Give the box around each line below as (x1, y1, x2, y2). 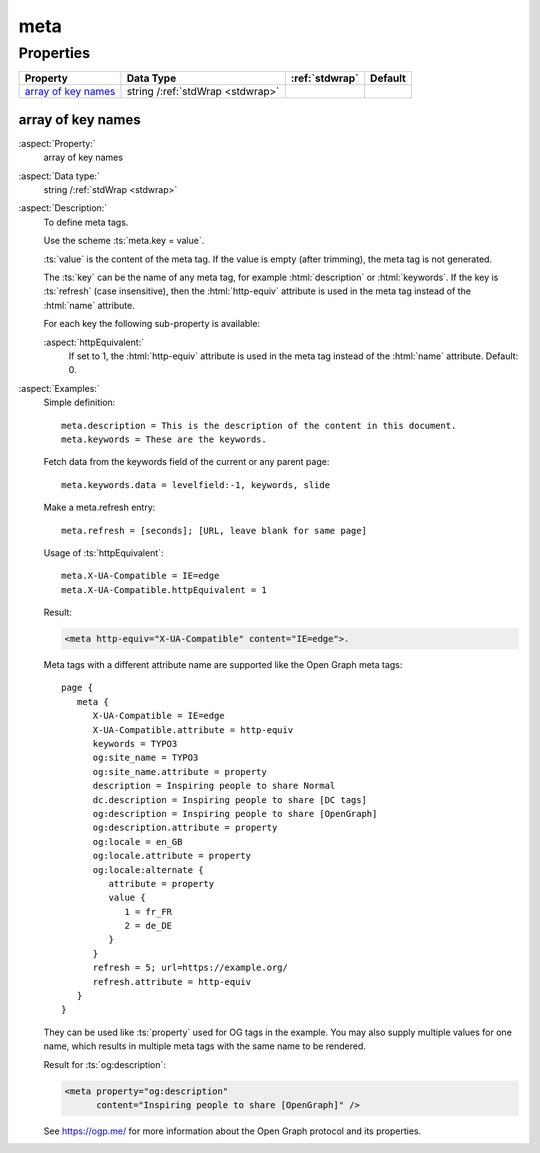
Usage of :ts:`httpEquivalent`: (43, 546, 164, 559)
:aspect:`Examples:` (18, 382, 100, 394)
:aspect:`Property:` (18, 137, 97, 149)
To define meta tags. (43, 216, 129, 228)
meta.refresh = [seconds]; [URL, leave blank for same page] (61, 525, 367, 536)
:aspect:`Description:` (18, 202, 108, 214)
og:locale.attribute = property (92, 850, 252, 862)
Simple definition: (43, 396, 116, 409)
